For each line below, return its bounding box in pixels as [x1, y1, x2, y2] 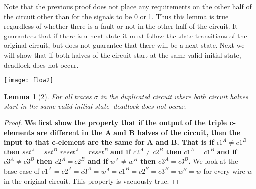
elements [4, 127, 35, 137]
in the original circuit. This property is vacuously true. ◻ [4, 175, 179, 186]
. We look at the [188, 156, 238, 166]
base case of [4, 165, 40, 176]
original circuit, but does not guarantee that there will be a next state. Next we [4, 40, 245, 50]
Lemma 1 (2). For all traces [4, 91, 92, 101]
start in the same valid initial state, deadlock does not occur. [4, 101, 186, 111]
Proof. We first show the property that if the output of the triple [4, 117, 227, 127]
